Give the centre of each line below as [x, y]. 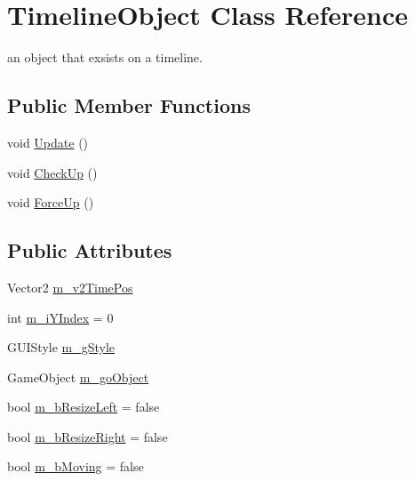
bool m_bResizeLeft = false [84, 407]
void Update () [48, 142]
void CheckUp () [52, 172]
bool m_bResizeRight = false [88, 436]
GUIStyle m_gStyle [61, 347]
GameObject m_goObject [78, 377]
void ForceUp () [51, 202]
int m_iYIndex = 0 [60, 317]
